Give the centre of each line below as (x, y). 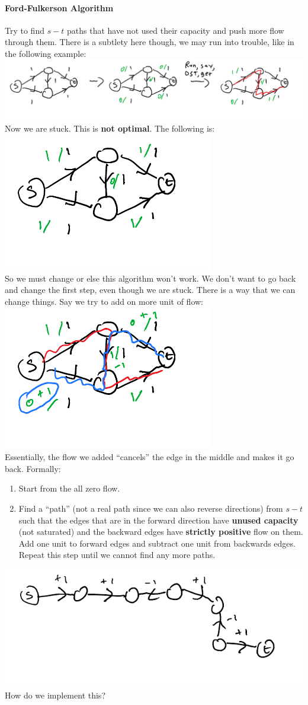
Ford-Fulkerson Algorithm (59, 7)
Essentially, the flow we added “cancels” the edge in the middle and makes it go (150, 457)
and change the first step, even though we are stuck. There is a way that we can (150, 290)
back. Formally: (33, 468)
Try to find (25, 30)
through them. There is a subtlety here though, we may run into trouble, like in (150, 42)
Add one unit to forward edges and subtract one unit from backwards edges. (157, 543)
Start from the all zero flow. (69, 488)
